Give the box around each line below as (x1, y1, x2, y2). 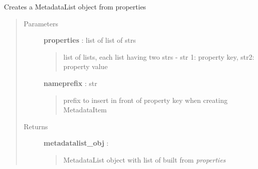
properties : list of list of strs (43, 35, 136, 45)
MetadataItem (63, 104, 107, 115)
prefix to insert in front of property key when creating (63, 94, 228, 105)
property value (63, 61, 108, 72)
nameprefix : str (43, 78, 97, 88)
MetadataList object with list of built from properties (63, 154, 226, 165)
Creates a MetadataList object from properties (4, 1, 146, 11)
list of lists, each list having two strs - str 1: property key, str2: (63, 51, 255, 62)
